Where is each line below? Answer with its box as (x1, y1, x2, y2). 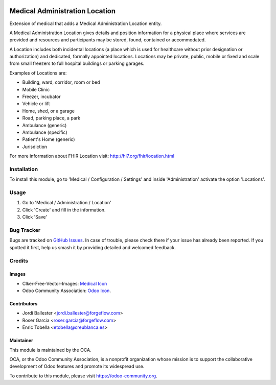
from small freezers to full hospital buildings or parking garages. (9, 60, 145, 66)
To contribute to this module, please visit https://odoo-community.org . (9, 373, 158, 379)
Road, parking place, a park (22, 115, 81, 121)
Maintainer (9, 338, 33, 344)
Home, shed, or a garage (22, 108, 75, 114)
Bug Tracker (9, 226, 41, 233)
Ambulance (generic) (22, 122, 67, 128)
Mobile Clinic (22, 86, 50, 92)
